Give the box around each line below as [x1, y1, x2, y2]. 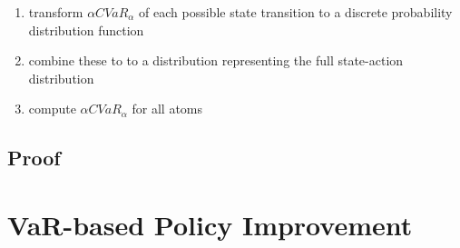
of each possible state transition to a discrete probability [139, 3, 453, 21]
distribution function [28, 20, 144, 39]
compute [28, 99, 76, 118]
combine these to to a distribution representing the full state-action [28, 51, 404, 70]
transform [28, 3, 83, 21]
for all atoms [132, 99, 203, 118]
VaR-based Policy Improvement [7, 205, 413, 243]
